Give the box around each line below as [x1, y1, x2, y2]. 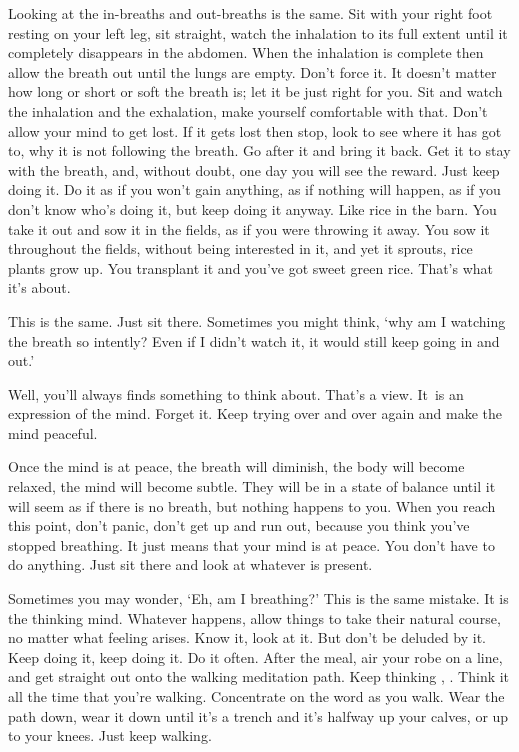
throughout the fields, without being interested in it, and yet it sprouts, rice [8, 238, 473, 259]
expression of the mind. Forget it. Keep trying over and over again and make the [8, 403, 503, 424]
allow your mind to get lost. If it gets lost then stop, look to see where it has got [8, 120, 502, 141]
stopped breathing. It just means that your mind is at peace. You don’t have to [8, 534, 495, 555]
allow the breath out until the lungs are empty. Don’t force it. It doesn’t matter [8, 61, 497, 82]
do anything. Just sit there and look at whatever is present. [8, 554, 373, 575]
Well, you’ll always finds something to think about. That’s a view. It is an [8, 383, 464, 404]
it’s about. [8, 277, 71, 298]
